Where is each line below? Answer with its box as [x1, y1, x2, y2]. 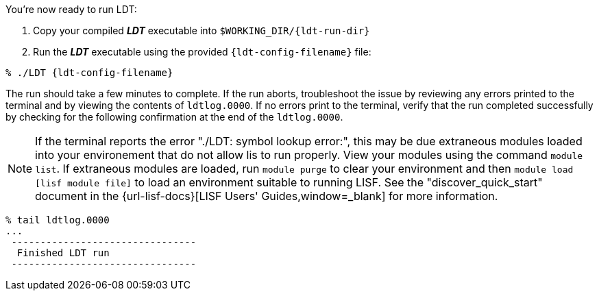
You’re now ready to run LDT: [5, 3, 137, 15]
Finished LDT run [16, 247, 110, 258]
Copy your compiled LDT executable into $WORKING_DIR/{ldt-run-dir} [33, 25, 370, 36]
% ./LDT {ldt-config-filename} [5, 67, 173, 78]
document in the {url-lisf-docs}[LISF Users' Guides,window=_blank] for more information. [35, 189, 498, 203]
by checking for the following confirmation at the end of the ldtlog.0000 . [5, 111, 343, 123]
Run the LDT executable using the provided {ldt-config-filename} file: [33, 46, 371, 58]
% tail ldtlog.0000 [5, 214, 110, 225]
